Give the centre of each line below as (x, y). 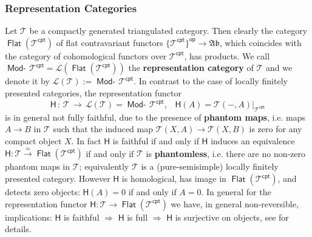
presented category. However (58, 179)
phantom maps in (38, 166)
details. (18, 229)
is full (137, 217)
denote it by (27, 81)
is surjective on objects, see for (232, 217)
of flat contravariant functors (110, 42)
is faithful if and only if (156, 141)
